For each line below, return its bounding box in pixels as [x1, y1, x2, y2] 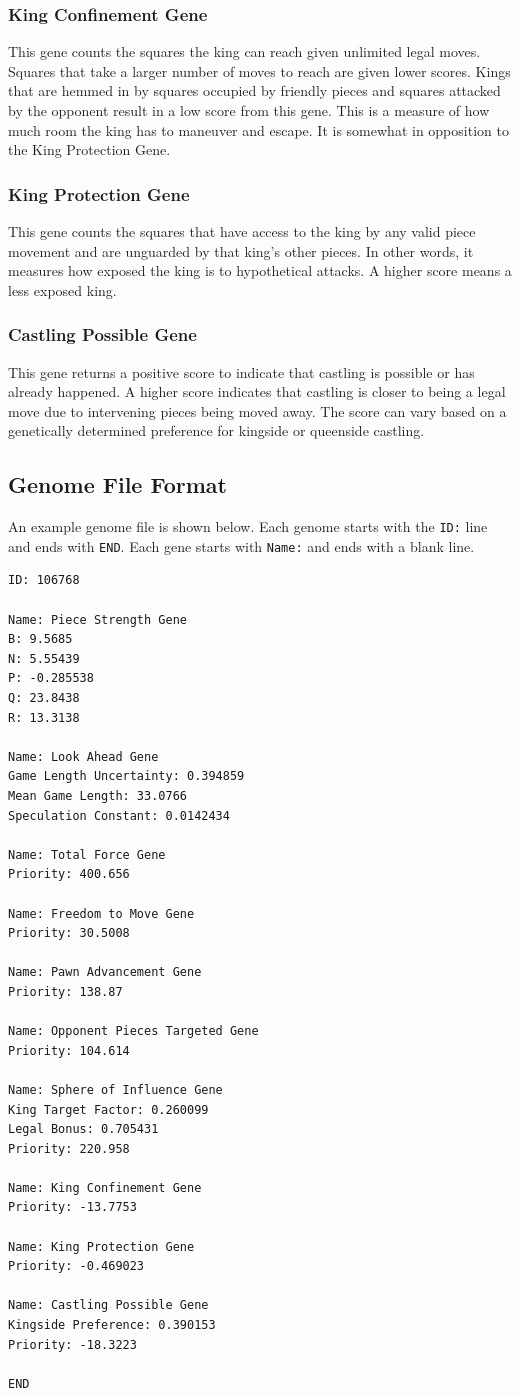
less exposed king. [8, 279, 117, 300]
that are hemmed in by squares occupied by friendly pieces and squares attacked [8, 80, 501, 101]
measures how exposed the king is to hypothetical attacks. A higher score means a [8, 260, 512, 281]
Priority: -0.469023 [8, 1259, 145, 1274]
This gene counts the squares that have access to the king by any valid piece [8, 221, 476, 241]
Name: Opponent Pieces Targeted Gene [8, 1024, 259, 1039]
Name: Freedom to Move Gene [8, 906, 195, 921]
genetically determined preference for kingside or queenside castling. [8, 420, 425, 441]
